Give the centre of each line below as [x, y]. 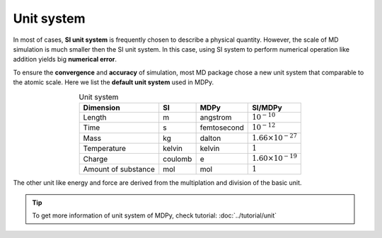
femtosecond [222, 127]
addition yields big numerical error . [65, 59]
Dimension [102, 108]
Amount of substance [119, 169]
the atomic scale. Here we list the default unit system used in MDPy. [114, 82]
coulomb [178, 159]
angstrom [216, 118]
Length [95, 118]
